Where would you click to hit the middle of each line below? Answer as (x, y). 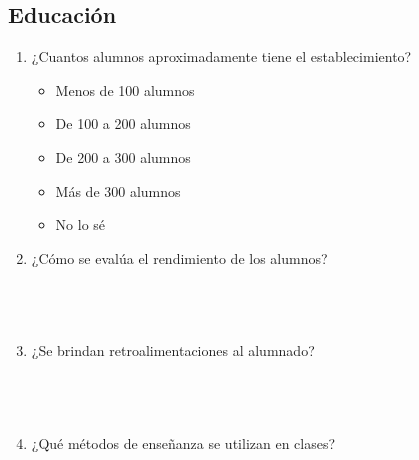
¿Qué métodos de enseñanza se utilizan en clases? (183, 442)
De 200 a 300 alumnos (123, 156)
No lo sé (80, 224)
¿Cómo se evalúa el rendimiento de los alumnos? (179, 257)
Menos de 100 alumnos (125, 89)
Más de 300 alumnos (118, 190)
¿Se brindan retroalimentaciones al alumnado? (173, 350)
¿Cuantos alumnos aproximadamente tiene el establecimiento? (221, 56)
